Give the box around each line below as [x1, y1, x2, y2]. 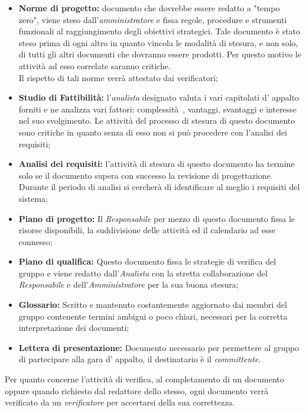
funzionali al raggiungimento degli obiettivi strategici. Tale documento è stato [18, 25, 301, 37]
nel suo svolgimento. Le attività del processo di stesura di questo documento [18, 114, 295, 127]
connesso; [18, 235, 53, 247]
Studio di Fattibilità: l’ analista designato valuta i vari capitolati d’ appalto [18, 91, 300, 104]
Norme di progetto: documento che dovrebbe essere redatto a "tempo [18, 2, 280, 14]
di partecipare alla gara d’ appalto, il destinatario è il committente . [18, 353, 261, 365]
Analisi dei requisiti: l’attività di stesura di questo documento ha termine [18, 157, 295, 170]
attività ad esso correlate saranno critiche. [18, 59, 171, 72]
